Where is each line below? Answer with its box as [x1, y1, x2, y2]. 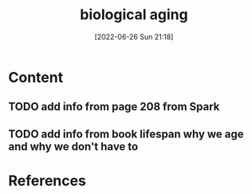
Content [8, 68, 64, 86]
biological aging [79, 6, 189, 24]
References [8, 172, 86, 189]
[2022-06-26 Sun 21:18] [94, 32, 174, 42]
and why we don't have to [8, 140, 139, 153]
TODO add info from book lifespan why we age [8, 127, 245, 141]
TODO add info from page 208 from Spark [8, 100, 220, 113]
